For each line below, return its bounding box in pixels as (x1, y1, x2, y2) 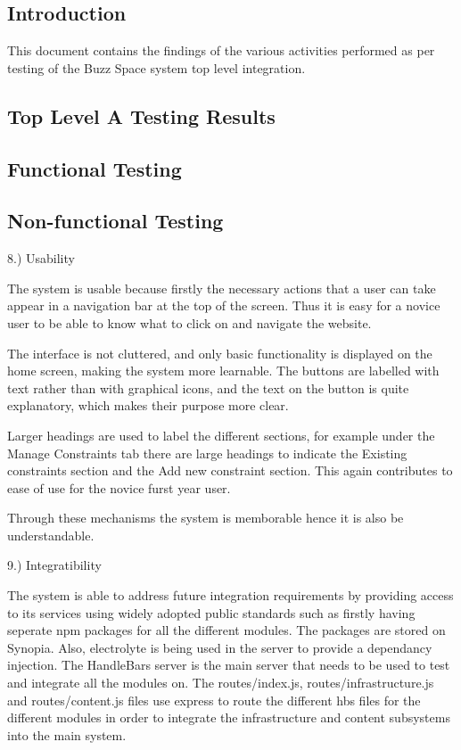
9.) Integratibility (7, 556, 102, 574)
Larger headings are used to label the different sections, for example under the (7, 425, 435, 444)
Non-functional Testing (7, 207, 224, 235)
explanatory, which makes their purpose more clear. (7, 396, 289, 415)
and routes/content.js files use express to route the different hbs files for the (7, 690, 421, 709)
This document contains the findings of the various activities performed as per (7, 41, 435, 60)
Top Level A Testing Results (7, 102, 276, 129)
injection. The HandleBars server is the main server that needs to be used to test (7, 655, 450, 674)
